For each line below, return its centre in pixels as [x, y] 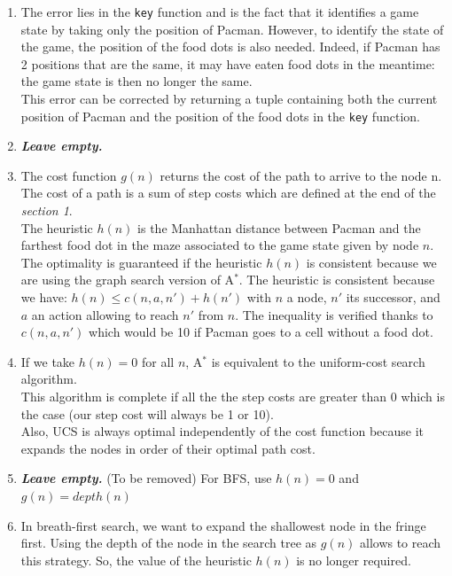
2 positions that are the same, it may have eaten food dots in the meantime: [228, 63]
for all [158, 361]
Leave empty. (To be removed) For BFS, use [146, 478]
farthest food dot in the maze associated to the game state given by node [220, 245]
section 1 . [47, 210]
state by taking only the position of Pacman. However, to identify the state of [232, 29]
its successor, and [393, 297]
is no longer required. [354, 560]
